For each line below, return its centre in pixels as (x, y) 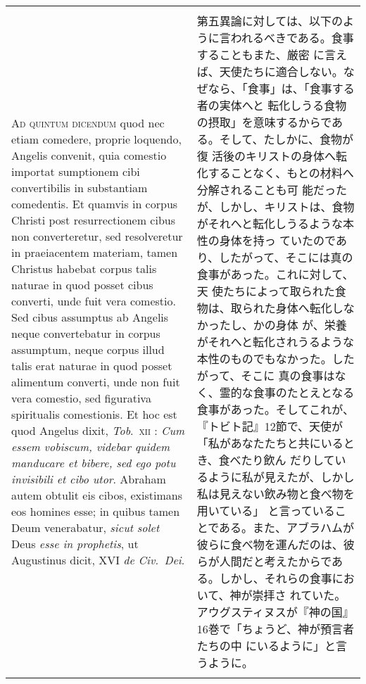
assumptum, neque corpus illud (88, 349)
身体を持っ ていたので (277, 240)
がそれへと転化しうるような (270, 223)
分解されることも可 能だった (272, 190)
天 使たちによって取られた (266, 291)
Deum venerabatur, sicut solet (86, 527)
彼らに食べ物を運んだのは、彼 (276, 544)
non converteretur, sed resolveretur (97, 236)
